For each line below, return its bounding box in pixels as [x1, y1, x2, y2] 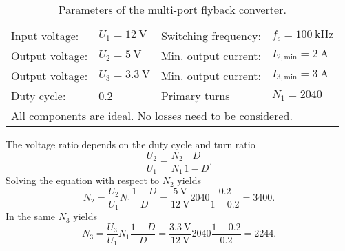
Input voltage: [11, 28, 79, 43]
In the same [6, 209, 56, 223]
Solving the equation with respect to [6, 173, 159, 188]
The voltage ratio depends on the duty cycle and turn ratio [6, 137, 255, 151]
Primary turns [160, 88, 230, 103]
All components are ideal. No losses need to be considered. [11, 108, 293, 123]
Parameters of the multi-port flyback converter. [58, 1, 286, 17]
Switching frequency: [160, 28, 261, 43]
